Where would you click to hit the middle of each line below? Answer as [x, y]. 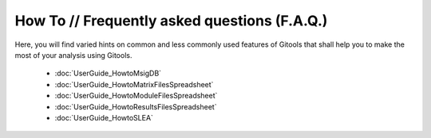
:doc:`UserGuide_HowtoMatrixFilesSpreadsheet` [134, 84]
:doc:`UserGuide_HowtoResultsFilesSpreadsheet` [136, 106]
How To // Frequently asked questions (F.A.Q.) [171, 21]
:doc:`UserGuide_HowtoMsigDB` [108, 73]
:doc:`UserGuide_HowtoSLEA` [104, 117]
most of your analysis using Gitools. [73, 55]
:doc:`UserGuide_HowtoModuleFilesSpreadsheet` [136, 96]
